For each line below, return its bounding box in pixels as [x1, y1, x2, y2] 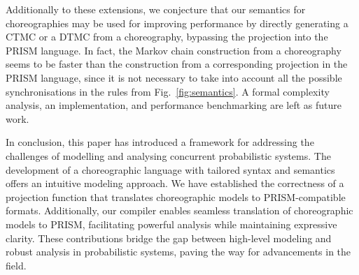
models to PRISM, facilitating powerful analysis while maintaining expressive [6, 216, 337, 231]
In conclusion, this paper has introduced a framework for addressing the [6, 135, 314, 149]
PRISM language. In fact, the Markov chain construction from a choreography [6, 43, 342, 57]
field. [6, 258, 27, 272]
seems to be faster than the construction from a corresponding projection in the [6, 57, 348, 71]
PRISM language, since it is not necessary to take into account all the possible [6, 70, 342, 84]
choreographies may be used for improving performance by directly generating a [6, 15, 349, 30]
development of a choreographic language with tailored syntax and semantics [6, 162, 335, 177]
